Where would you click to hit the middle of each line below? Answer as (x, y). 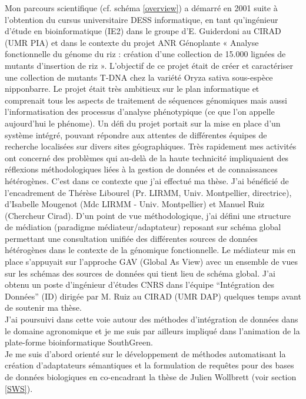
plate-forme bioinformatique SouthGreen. (79, 342)
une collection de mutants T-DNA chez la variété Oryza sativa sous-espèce (139, 77)
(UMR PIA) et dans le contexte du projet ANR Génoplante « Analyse (132, 42)
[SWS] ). (19, 388)
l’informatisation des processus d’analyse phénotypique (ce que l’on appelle (140, 112)
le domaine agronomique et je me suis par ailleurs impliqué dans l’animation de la (152, 330)
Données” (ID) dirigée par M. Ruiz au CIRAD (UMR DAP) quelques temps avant (153, 296)
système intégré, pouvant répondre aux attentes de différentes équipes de (136, 134)
